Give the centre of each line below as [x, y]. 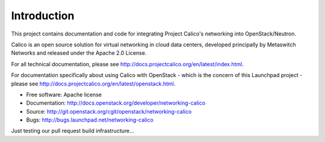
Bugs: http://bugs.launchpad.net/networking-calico [90, 120]
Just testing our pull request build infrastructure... [73, 131]
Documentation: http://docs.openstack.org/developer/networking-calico [116, 103]
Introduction [43, 16]
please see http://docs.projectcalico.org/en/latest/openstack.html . [93, 84]
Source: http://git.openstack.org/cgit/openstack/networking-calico [109, 111]
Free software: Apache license [64, 94]
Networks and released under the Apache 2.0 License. [79, 53]
